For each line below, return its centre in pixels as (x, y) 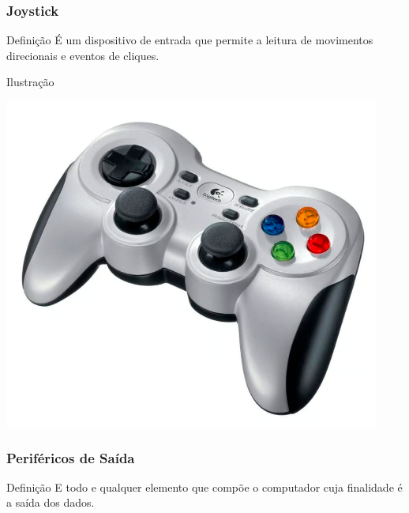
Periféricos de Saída (71, 457)
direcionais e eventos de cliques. (83, 55)
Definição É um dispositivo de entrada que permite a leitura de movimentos (190, 40)
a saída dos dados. (51, 502)
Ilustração (30, 82)
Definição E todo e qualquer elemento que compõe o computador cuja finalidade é (204, 487)
